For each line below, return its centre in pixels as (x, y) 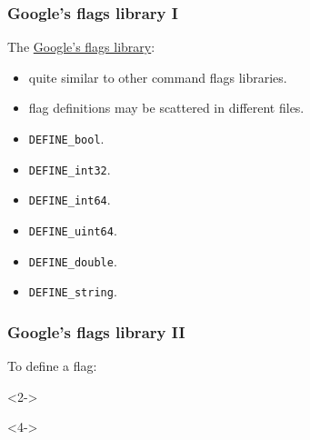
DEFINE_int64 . (70, 200)
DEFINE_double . (73, 260)
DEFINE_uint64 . (73, 230)
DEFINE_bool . (66, 138)
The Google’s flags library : (81, 47)
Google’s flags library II (96, 331)
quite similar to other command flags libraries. (158, 77)
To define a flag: (52, 366)
